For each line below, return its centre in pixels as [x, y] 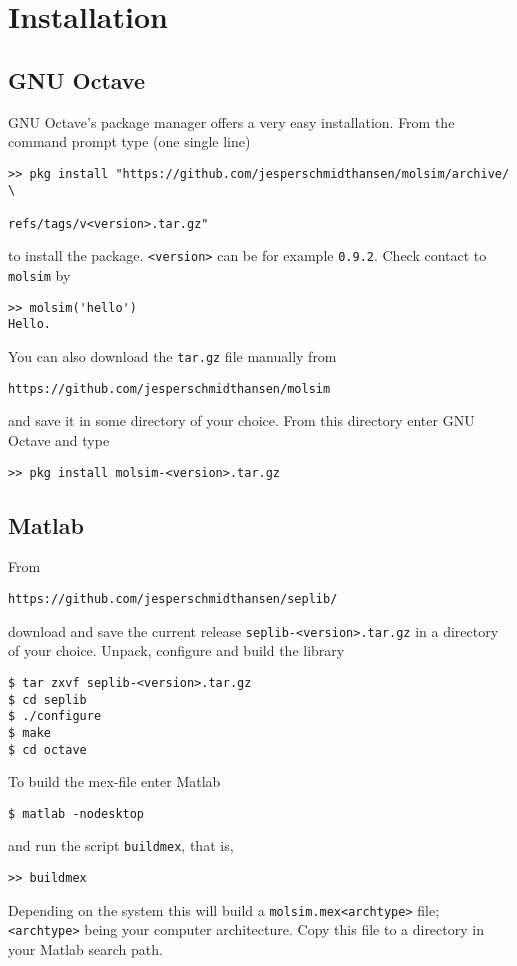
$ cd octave [47, 749]
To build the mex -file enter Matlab [114, 781]
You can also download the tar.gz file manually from [172, 356]
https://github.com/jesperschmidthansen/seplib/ [173, 598]
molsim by [39, 275]
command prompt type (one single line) [129, 141]
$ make [29, 732]
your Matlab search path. [85, 949]
